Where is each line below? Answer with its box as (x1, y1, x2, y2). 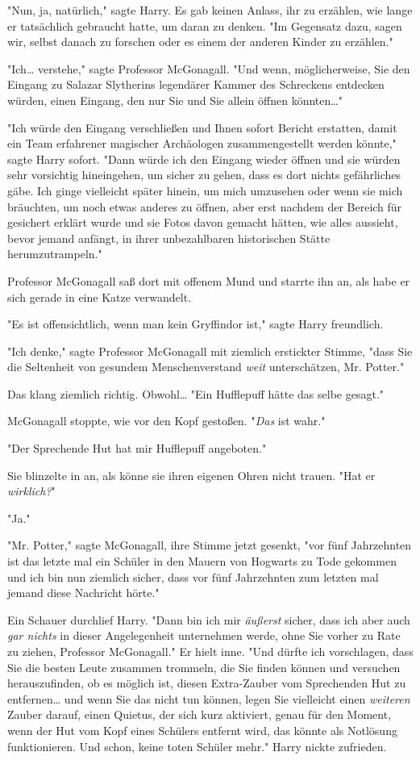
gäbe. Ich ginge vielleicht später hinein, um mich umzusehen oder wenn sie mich (7, 182, 403, 198)
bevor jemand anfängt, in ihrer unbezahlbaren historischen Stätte (7, 229, 331, 246)
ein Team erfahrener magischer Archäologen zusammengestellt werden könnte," (7, 135, 397, 152)
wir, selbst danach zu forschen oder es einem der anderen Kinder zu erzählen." (7, 33, 393, 50)
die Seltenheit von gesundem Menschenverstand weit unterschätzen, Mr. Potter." (7, 358, 405, 375)
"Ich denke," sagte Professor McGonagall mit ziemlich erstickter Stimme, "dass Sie (7, 342, 413, 359)
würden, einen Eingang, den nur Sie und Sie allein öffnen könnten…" (7, 91, 343, 108)
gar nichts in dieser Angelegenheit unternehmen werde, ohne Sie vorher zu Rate (7, 627, 401, 644)
